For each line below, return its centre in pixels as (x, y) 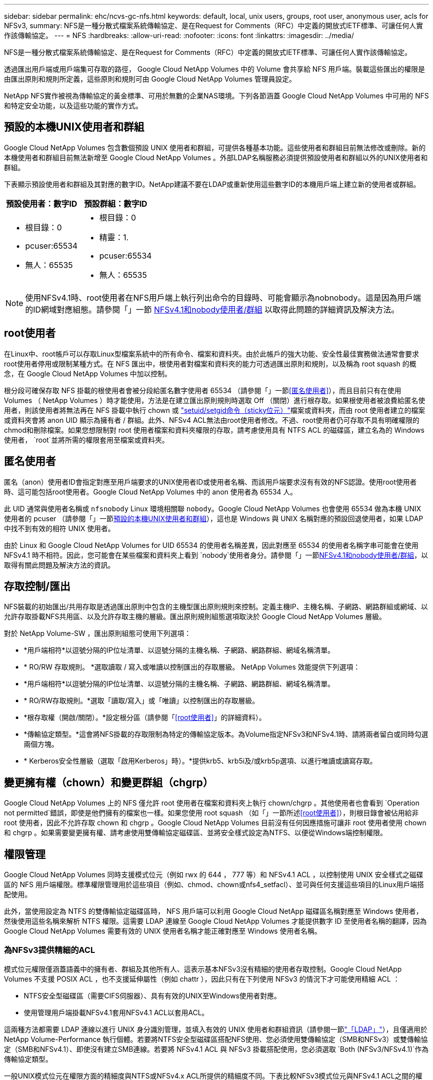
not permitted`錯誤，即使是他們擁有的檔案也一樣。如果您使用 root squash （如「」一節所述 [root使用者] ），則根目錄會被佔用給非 (211, 813)
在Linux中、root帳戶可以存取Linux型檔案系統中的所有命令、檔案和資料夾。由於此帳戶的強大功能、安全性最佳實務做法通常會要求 (212, 354)
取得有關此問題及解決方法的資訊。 (59, 565)
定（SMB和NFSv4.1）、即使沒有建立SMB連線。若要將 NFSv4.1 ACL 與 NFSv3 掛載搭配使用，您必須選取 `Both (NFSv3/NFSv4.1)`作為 (216, 1049)
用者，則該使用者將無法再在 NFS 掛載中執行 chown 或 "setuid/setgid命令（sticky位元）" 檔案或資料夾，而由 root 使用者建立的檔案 (215, 410)
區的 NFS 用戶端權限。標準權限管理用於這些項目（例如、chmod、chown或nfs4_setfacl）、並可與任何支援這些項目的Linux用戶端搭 (214, 885)
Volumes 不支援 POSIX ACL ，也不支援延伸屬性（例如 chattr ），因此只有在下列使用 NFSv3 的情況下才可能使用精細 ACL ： (202, 979)
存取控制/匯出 (37, 586)
